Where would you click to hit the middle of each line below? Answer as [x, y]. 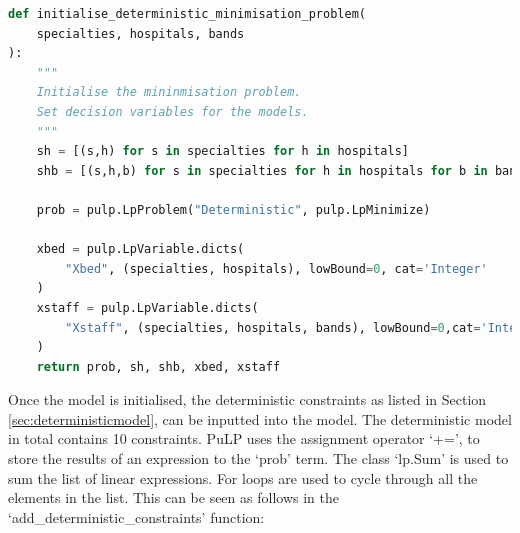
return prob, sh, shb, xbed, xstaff [158, 366]
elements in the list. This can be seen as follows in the [173, 497]
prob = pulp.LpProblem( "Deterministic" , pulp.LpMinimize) [233, 209]
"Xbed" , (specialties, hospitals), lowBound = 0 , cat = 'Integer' [276, 268]
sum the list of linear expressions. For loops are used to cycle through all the [243, 477]
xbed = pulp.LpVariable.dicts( [140, 249]
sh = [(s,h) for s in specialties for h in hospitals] [222, 151]
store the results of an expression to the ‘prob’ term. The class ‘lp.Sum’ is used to [258, 458]
